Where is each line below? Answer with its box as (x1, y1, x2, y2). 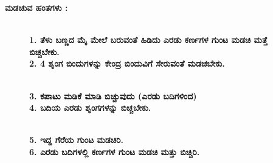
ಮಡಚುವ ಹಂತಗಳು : (5, 1, 68, 13)
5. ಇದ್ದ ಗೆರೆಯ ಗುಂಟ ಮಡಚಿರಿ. (29, 133, 123, 146)
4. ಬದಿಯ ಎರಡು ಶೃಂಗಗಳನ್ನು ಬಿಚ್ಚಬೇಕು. (29, 101, 151, 114)
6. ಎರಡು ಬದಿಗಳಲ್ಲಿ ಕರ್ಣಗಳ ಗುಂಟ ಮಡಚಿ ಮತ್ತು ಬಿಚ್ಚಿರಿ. (29, 145, 200, 158)
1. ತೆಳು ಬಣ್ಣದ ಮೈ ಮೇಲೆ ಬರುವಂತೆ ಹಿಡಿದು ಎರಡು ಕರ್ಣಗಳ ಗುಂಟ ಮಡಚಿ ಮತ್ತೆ (29, 33, 268, 46)
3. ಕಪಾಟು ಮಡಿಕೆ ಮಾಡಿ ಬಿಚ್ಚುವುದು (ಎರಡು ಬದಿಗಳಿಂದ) (29, 89, 197, 102)
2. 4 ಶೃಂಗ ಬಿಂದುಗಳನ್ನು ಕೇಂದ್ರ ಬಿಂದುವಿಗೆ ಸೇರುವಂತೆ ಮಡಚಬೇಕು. (29, 57, 225, 70)
